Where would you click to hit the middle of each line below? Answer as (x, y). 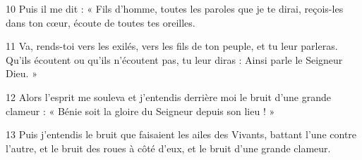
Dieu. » (22, 73)
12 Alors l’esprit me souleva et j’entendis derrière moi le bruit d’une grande (169, 96)
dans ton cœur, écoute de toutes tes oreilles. (101, 22)
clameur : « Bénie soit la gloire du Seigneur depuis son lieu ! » (140, 111)
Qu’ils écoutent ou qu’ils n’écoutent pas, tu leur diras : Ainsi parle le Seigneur (174, 59)
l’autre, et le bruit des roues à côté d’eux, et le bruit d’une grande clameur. (168, 148)
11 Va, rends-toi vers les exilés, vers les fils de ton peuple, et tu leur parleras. (172, 46)
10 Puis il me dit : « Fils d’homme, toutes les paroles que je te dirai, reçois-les (175, 8)
